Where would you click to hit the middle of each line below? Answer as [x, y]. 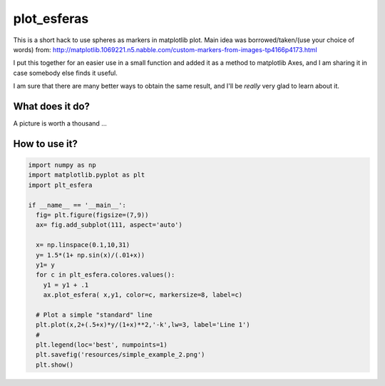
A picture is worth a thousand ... [60, 123]
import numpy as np [62, 165]
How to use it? [45, 144]
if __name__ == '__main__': [77, 205]
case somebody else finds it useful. [65, 73]
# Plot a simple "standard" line [94, 315]
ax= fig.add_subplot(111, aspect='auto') [109, 225]
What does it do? [52, 106]
